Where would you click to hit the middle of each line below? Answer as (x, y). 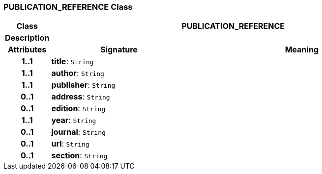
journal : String (78, 132)
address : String (81, 97)
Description (27, 38)
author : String (78, 73)
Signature (119, 50)
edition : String (78, 109)
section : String (79, 156)
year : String (74, 120)
